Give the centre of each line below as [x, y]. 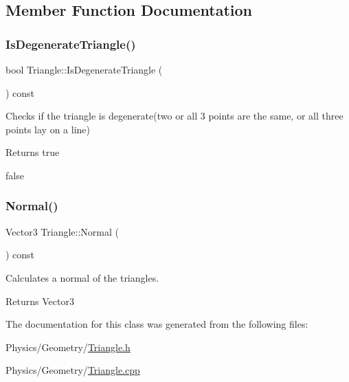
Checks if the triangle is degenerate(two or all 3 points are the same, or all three [174, 116]
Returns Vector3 [40, 301]
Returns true [33, 152]
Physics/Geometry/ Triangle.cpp [73, 370]
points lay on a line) [48, 129]
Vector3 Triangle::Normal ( [63, 231]
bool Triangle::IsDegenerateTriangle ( [84, 69]
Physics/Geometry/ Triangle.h [68, 347]
